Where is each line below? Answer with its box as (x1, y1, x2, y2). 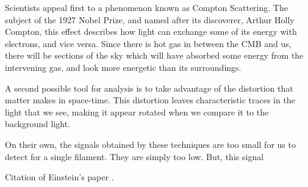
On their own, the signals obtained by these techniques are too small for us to (5, 137, 296, 150)
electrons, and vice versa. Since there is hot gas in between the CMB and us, (5, 37, 292, 50)
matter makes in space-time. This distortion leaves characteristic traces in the (5, 94, 295, 106)
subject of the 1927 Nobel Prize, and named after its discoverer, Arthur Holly (5, 13, 295, 26)
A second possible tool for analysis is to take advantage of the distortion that (5, 81, 293, 94)
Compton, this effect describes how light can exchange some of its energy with (5, 25, 297, 38)
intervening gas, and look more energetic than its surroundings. (5, 61, 242, 73)
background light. (5, 117, 71, 130)
